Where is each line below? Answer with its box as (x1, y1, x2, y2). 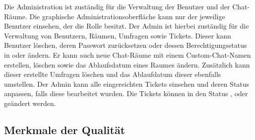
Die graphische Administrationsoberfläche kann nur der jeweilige (29, 11, 225, 21)
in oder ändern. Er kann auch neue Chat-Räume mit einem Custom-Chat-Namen (4, 49, 251, 60)
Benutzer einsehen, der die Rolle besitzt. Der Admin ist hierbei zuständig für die (4, 21, 249, 31)
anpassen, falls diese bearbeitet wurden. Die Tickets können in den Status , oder (4, 88, 248, 99)
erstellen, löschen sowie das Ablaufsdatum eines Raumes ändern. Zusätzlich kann (4, 59, 250, 70)
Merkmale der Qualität (4, 122, 126, 137)
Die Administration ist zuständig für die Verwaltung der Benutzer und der (4, 1, 230, 11)
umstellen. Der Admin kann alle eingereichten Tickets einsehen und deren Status (4, 78, 250, 89)
